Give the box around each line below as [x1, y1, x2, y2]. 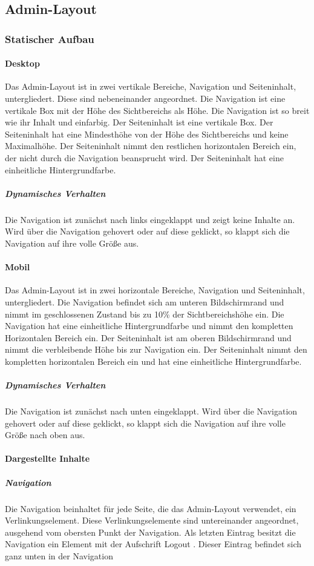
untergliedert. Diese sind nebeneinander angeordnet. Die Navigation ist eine [5, 92, 286, 105]
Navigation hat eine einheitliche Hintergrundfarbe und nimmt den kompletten [5, 319, 293, 332]
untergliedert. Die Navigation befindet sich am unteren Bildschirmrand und [5, 295, 284, 308]
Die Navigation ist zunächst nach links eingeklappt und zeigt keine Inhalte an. [5, 213, 295, 225]
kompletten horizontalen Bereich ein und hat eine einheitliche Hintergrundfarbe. [5, 355, 302, 367]
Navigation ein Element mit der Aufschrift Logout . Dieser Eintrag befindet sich [5, 538, 302, 550]
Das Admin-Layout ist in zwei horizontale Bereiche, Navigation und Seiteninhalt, [5, 284, 305, 296]
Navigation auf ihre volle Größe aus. [5, 236, 139, 249]
